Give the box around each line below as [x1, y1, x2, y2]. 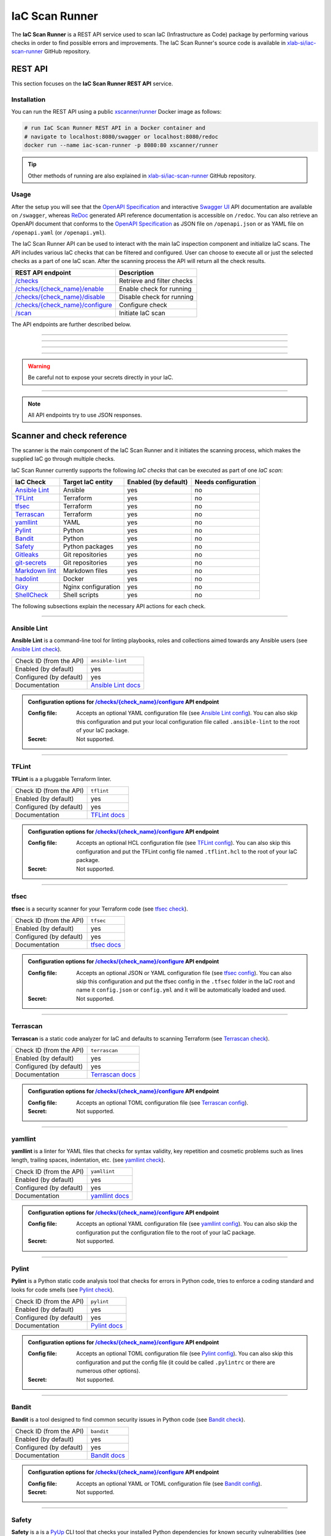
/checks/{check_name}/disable [15, 292, 105, 301]
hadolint [15, 574, 39, 583]
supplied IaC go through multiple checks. [11, 455, 116, 463]
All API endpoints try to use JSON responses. [28, 411, 142, 418]
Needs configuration [194, 478, 257, 487]
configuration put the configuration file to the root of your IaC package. [76, 1229, 256, 1236]
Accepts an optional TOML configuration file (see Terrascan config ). [76, 1099, 248, 1106]
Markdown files [63, 566, 108, 575]
